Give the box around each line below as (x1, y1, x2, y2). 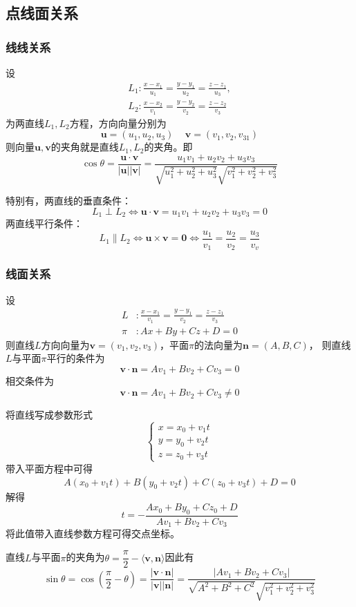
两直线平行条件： (6, 216, 83, 231)
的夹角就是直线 (50, 139, 119, 154)
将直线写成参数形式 (6, 407, 93, 422)
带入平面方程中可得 (6, 461, 93, 475)
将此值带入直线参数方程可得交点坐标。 (6, 526, 180, 541)
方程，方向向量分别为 (69, 115, 167, 130)
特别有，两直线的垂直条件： (6, 193, 131, 208)
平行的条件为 (46, 351, 105, 365)
